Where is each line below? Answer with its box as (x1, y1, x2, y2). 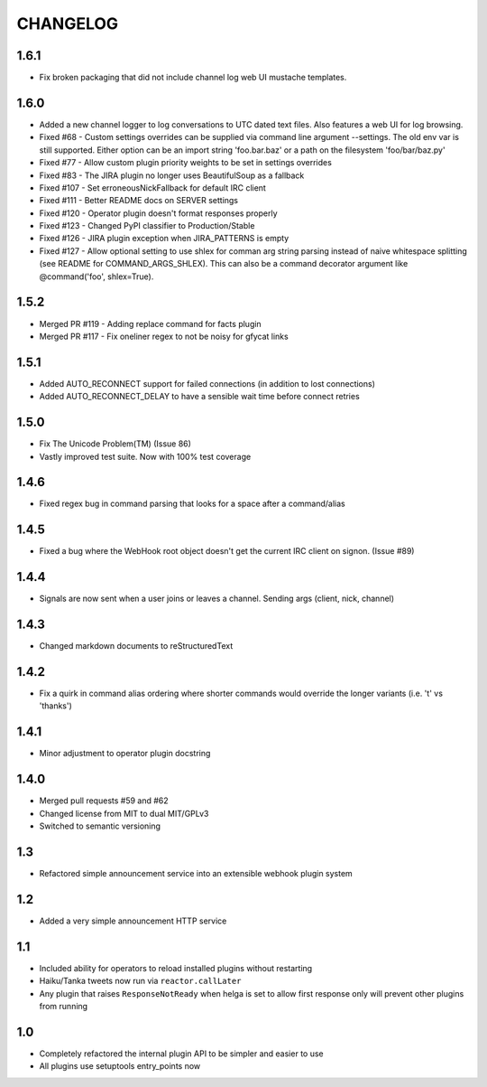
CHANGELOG (16, 14, 119, 33)
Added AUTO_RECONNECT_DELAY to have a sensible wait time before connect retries (39, 391, 360, 402)
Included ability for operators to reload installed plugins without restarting (39, 962, 313, 973)
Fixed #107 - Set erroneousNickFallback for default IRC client (39, 182, 266, 193)
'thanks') (39, 700, 72, 711)
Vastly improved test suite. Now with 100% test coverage (39, 451, 252, 462)
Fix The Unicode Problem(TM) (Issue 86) (39, 438, 191, 449)
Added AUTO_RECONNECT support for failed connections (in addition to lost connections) (39, 378, 376, 389)
